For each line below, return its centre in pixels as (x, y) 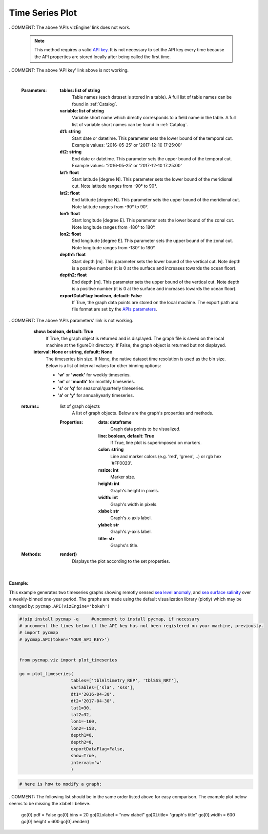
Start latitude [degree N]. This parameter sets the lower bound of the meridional (152, 179)
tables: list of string (80, 90)
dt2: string (71, 152)
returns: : (31, 406)
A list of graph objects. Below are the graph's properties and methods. (143, 413)
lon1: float (70, 213)
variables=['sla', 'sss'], (103, 687)
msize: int (109, 470)
